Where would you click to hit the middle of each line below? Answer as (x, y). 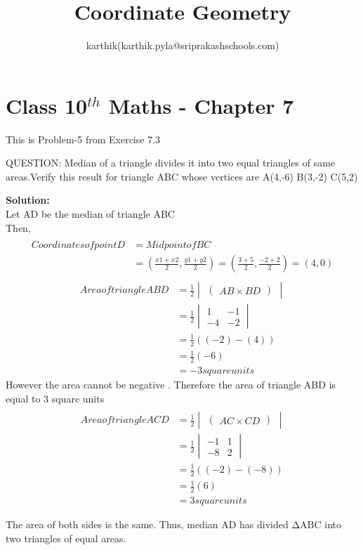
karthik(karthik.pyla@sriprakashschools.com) (183, 45)
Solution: (28, 200)
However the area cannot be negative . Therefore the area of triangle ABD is (171, 385)
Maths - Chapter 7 (201, 105)
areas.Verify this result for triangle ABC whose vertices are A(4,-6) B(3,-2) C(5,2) (182, 176)
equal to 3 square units (55, 398)
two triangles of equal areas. (66, 538)
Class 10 (47, 105)
